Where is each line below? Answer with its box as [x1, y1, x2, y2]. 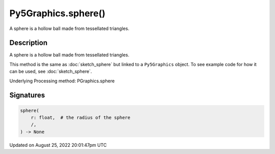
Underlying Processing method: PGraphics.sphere [9, 78, 115, 84]
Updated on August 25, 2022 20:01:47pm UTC [9, 142, 107, 148]
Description [9, 39, 48, 47]
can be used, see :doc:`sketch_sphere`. [9, 69, 92, 75]
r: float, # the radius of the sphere [31, 115, 131, 120]
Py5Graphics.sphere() [9, 8, 105, 19]
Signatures [9, 91, 45, 100]
